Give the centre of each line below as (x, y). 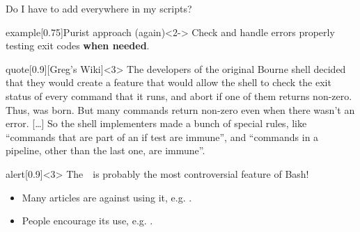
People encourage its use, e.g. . (87, 221)
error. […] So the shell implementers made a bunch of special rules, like (156, 123)
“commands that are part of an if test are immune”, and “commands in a (162, 136)
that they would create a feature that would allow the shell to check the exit (169, 82)
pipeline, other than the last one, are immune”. (105, 150)
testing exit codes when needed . (78, 45)
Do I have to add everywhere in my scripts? (99, 8)
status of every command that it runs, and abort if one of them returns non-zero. (179, 96)
